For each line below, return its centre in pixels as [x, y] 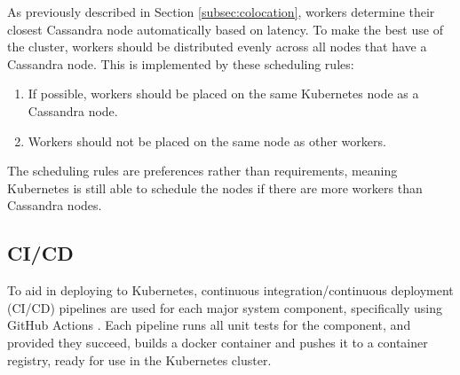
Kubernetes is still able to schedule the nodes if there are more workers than [215, 187]
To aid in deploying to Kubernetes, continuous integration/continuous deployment [230, 290]
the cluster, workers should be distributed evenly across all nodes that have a [217, 47]
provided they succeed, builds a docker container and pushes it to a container [218, 342]
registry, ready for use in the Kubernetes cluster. [139, 359]
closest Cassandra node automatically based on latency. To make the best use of [225, 29]
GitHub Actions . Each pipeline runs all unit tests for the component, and [209, 325]
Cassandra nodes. [55, 205]
